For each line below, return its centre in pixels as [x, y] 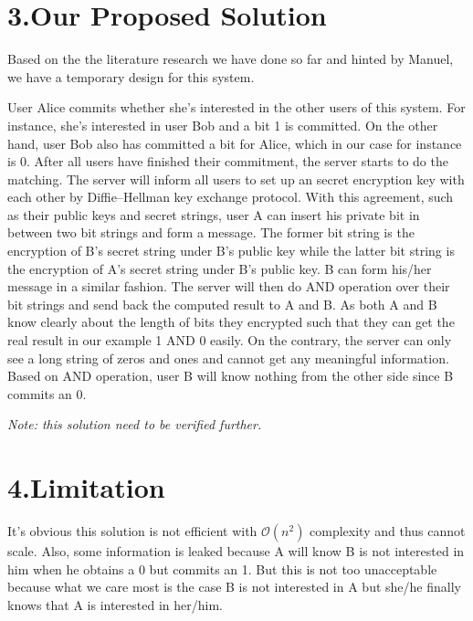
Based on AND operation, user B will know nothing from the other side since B [231, 376]
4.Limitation [86, 487]
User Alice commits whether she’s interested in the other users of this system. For [236, 107]
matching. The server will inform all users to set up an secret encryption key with [236, 179]
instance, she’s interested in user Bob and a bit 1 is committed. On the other [223, 125]
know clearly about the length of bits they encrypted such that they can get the [231, 322]
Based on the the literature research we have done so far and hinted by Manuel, [231, 59]
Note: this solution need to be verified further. [135, 424]
